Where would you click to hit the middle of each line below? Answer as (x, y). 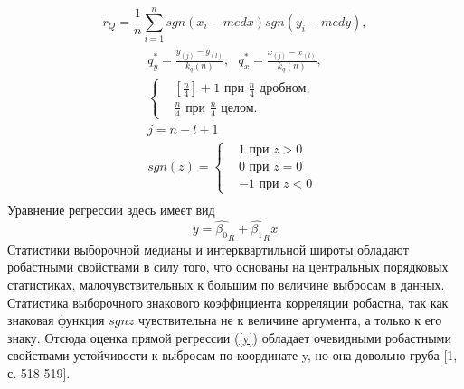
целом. (239, 108)
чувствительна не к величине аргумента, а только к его (290, 320)
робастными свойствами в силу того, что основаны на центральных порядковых (228, 267)
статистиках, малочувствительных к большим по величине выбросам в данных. (226, 285)
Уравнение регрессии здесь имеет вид (111, 210)
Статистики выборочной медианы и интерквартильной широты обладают (208, 249)
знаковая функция (56, 320)
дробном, (285, 89)
